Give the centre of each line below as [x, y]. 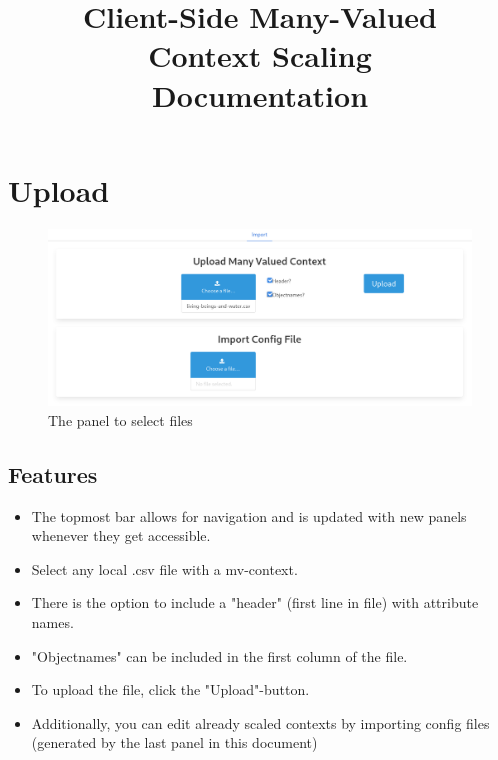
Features [53, 473]
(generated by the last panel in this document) [174, 742]
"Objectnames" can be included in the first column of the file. [219, 655]
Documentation [260, 94]
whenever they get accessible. [121, 535]
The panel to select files [120, 419]
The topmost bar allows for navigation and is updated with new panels [249, 515]
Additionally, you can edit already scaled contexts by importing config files [260, 722]
